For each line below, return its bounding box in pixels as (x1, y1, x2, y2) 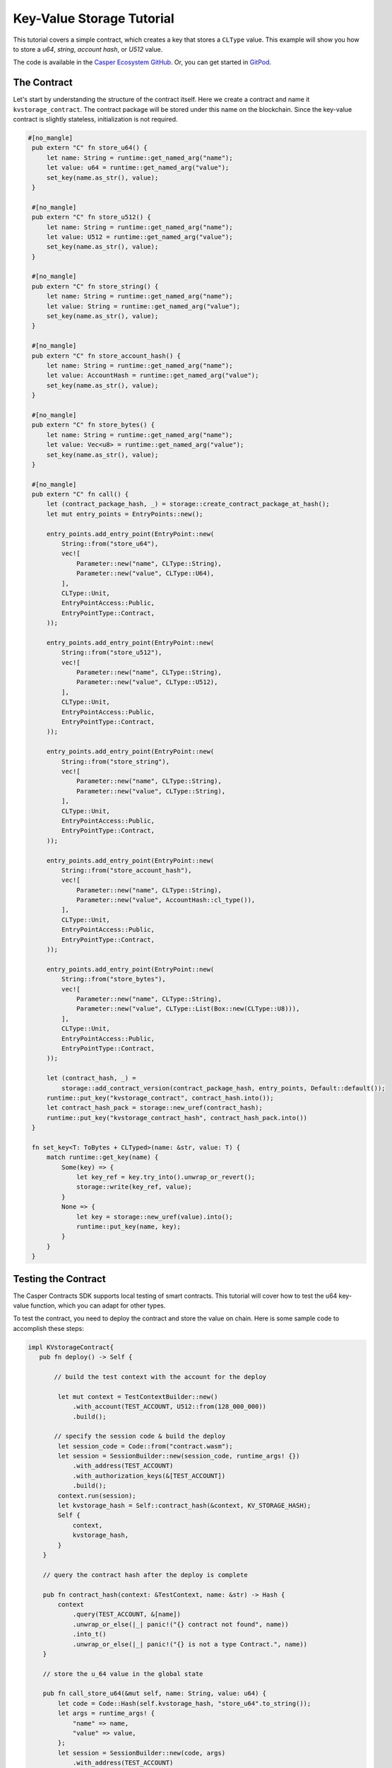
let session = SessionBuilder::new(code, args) (57, 1749, 226, 1757)
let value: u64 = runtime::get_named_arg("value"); (46, 163, 230, 172)
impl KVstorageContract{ (28, 1343, 114, 1351)
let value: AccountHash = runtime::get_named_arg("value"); (46, 371, 259, 380)
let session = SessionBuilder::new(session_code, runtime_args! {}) (57, 1452, 300, 1460)
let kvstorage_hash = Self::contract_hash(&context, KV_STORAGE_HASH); (57, 1501, 311, 1510)
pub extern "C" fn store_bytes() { (32, 421, 155, 429)
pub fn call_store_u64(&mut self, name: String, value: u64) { (42, 1690, 267, 1697)
